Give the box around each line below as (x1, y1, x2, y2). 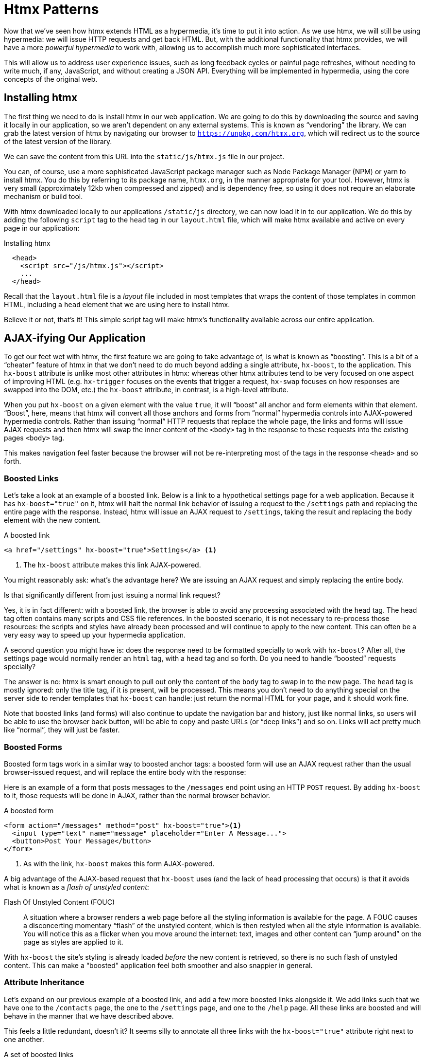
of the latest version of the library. (4, 137, 112, 146)
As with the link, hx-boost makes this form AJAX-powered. (23, 859, 215, 868)
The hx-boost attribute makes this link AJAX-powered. (23, 561, 201, 569)
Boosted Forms (4, 742, 62, 752)
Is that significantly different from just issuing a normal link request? (4, 591, 221, 600)
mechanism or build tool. (4, 192, 83, 201)
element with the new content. (4, 516, 101, 525)
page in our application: (4, 223, 80, 232)
